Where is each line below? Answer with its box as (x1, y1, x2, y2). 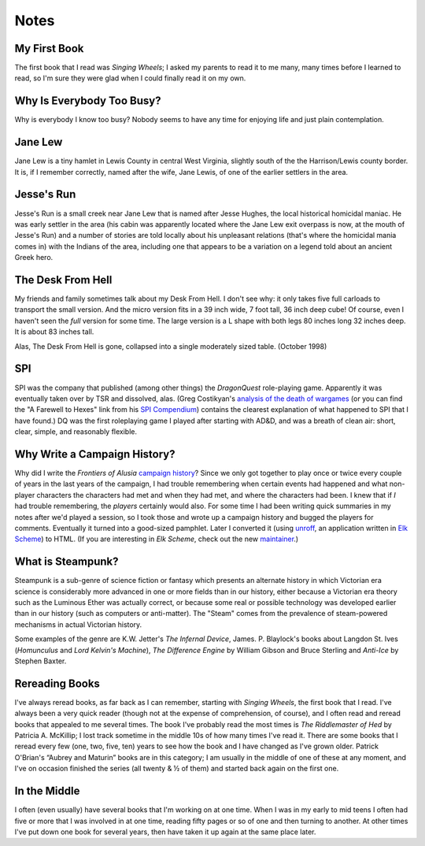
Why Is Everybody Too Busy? (14, 95, 161, 108)
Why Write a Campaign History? (14, 447, 176, 461)
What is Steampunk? (14, 555, 119, 569)
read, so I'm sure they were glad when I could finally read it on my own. (14, 73, 246, 83)
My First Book (14, 42, 84, 55)
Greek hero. (14, 253, 54, 262)
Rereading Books (14, 677, 100, 690)
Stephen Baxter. (14, 656, 67, 666)
